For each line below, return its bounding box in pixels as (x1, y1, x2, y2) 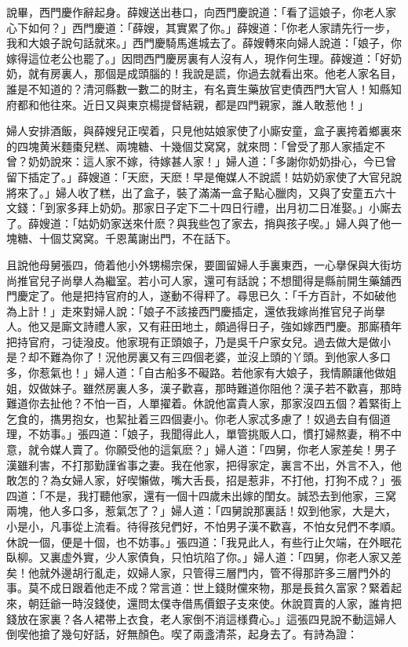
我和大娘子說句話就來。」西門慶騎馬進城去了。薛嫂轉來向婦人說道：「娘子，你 (6, 35, 402, 51)
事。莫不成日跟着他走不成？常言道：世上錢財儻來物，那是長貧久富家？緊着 (6, 579, 391, 596)
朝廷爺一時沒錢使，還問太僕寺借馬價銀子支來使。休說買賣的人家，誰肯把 (27, 594, 402, 611)
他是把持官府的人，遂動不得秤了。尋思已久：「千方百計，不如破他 (60, 287, 396, 304)
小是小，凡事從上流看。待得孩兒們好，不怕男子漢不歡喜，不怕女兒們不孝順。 (6, 518, 402, 534)
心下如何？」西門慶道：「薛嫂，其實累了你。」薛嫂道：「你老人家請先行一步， (6, 19, 396, 35)
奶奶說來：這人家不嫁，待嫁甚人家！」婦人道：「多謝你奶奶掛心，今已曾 (27, 153, 396, 170)
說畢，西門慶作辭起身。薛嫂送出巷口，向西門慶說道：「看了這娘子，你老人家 (6, 4, 396, 20)
